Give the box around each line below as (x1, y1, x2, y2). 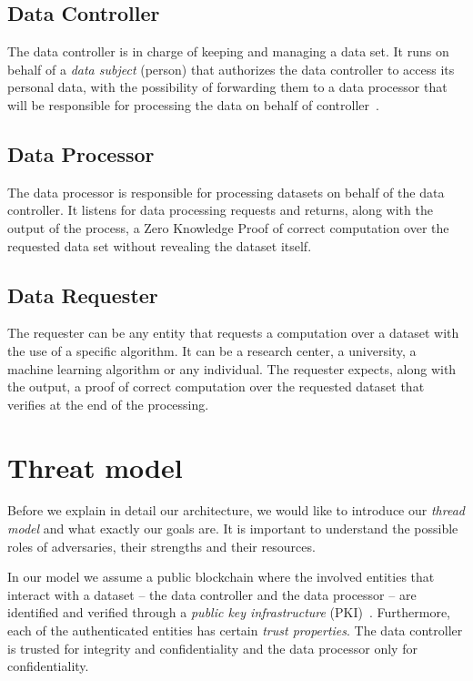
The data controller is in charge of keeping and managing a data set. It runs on (7, 42, 449, 61)
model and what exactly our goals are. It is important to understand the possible (7, 519, 458, 538)
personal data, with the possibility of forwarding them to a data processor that (7, 77, 448, 97)
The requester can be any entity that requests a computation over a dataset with (7, 323, 459, 342)
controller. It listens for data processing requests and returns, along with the (7, 200, 433, 219)
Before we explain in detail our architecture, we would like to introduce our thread (7, 501, 465, 520)
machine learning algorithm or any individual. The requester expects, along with (7, 359, 457, 378)
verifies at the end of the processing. (7, 394, 209, 413)
